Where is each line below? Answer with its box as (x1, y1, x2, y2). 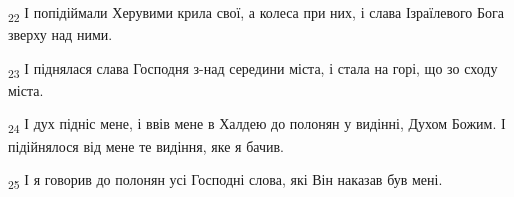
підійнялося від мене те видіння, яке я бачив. (8, 135, 284, 156)
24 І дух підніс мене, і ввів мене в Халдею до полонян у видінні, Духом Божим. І (8, 113, 506, 137)
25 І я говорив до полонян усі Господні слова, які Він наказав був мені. (8, 169, 443, 192)
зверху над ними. (8, 24, 113, 45)
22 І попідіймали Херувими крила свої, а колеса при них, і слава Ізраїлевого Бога (8, 2, 504, 25)
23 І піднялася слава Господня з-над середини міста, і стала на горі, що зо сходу (8, 57, 498, 81)
